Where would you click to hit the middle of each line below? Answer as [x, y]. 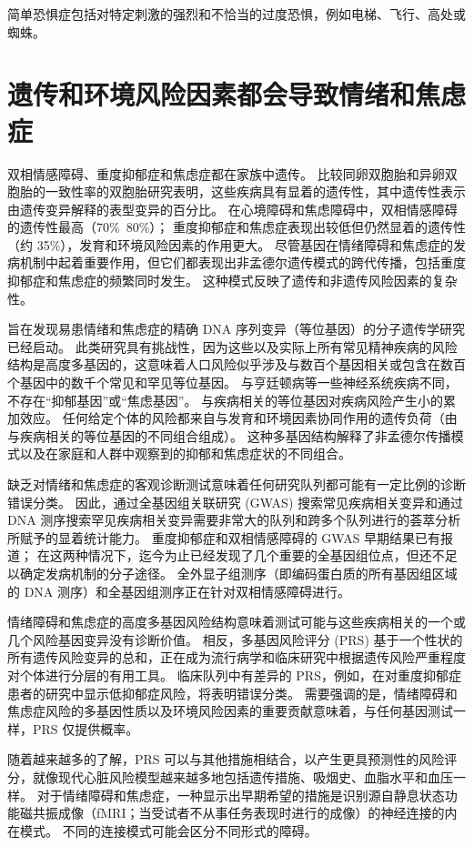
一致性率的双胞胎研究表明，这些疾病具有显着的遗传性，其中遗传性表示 [255, 191]
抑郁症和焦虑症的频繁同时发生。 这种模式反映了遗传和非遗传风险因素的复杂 [232, 281]
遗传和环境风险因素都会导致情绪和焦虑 [237, 94]
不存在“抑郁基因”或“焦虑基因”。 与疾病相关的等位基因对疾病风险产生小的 [226, 400]
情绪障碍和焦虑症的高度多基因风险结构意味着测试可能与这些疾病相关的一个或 [237, 622]
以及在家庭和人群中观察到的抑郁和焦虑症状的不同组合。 [185, 453]
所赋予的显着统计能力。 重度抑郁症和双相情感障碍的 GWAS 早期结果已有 [224, 537]
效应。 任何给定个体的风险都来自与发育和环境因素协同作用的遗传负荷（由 [238, 418]
